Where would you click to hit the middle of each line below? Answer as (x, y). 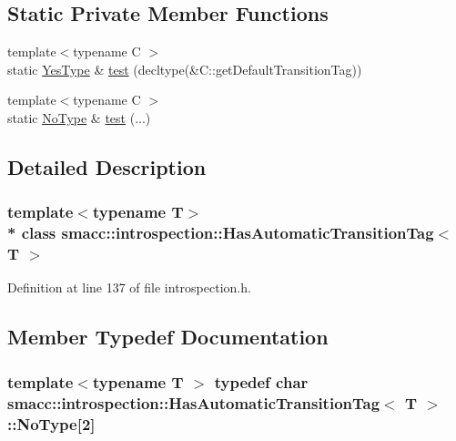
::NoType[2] (51, 423)
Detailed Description (107, 166)
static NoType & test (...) (79, 117)
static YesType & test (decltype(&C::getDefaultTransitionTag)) (185, 69)
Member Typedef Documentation (168, 337)
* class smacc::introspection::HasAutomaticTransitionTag (221, 233)
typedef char (261, 381)
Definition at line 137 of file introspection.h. (129, 287)
